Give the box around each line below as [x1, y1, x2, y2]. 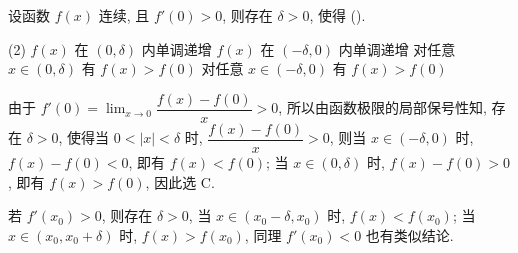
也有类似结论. [365, 224, 454, 245]
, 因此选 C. [145, 171, 215, 192]
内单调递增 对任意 [338, 38, 456, 59]
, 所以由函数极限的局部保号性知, [278, 97, 487, 118]
